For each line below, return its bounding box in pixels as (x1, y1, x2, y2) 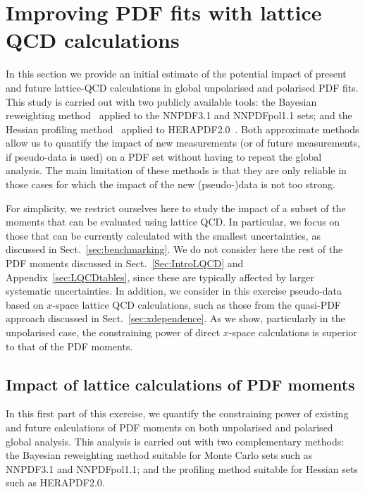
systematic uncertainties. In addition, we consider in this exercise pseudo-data (6, 283, 342, 298)
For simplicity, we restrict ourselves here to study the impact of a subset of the (6, 200, 346, 215)
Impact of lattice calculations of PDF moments (6, 373, 355, 395)
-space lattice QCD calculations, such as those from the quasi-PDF (52, 297, 342, 312)
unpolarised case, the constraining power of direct (6, 325, 221, 339)
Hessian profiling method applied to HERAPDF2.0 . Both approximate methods (6, 121, 359, 136)
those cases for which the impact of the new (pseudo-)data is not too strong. (6, 177, 335, 192)
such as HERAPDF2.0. (6, 475, 105, 490)
